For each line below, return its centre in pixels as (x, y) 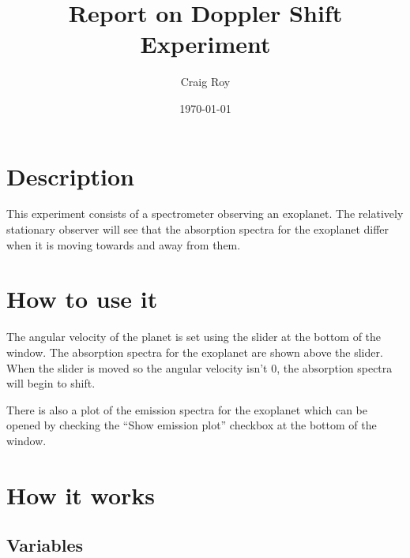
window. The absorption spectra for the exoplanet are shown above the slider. (195, 352)
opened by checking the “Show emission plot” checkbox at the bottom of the (192, 425)
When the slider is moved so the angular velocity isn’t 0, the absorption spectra (199, 367)
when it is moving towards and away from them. (124, 244)
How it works (81, 494)
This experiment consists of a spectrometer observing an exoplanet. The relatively (205, 213)
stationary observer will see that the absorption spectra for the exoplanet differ (198, 229)
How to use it (82, 299)
